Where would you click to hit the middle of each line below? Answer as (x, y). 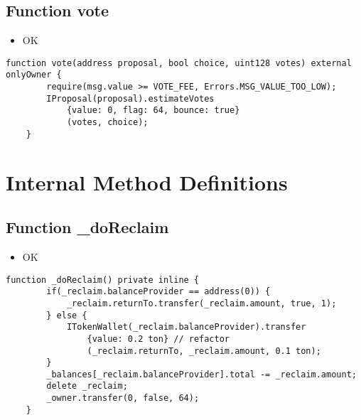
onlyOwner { (34, 75)
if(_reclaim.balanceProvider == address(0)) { (158, 292)
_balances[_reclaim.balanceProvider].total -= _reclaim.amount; (201, 374)
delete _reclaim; (87, 386)
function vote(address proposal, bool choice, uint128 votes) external (179, 63)
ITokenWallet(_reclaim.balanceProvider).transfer (186, 327)
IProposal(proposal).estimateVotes (130, 98)
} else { (67, 315)
